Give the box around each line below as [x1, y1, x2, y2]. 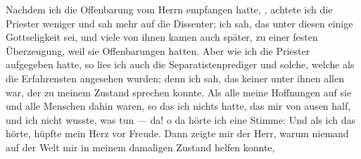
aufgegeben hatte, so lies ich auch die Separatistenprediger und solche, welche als [6, 57, 355, 72]
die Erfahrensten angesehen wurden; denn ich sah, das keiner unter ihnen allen [6, 70, 345, 85]
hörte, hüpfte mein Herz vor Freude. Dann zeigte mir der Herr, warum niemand [6, 126, 349, 141]
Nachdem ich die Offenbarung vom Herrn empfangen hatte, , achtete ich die [6, 2, 333, 16]
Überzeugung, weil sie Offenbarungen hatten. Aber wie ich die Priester [6, 43, 310, 58]
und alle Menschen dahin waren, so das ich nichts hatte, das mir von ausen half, [6, 98, 351, 113]
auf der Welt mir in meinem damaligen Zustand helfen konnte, [6, 139, 275, 154]
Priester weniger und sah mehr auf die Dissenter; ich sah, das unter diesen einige [6, 15, 353, 30]
